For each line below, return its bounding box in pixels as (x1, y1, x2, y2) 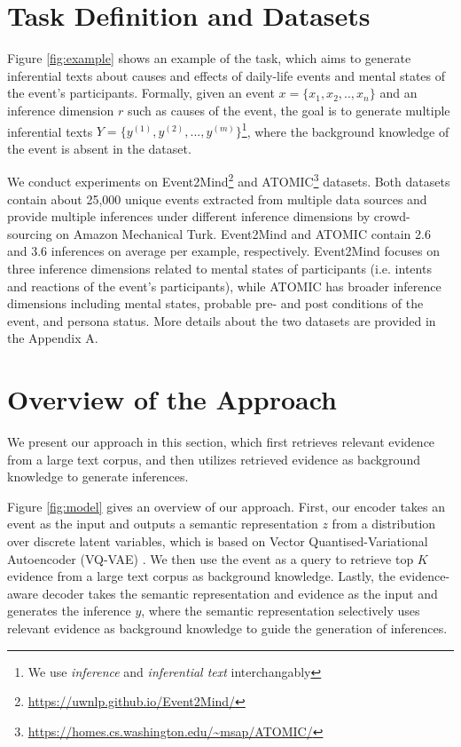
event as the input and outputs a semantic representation (7, 514, 318, 533)
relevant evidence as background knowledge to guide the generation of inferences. (7, 619, 448, 637)
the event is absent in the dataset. (7, 139, 191, 157)
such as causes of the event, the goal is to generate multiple (127, 100, 450, 119)
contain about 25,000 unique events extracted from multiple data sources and (7, 189, 427, 208)
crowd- (373, 207, 410, 226)
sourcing (7, 224, 52, 242)
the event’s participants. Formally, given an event (7, 83, 275, 102)
